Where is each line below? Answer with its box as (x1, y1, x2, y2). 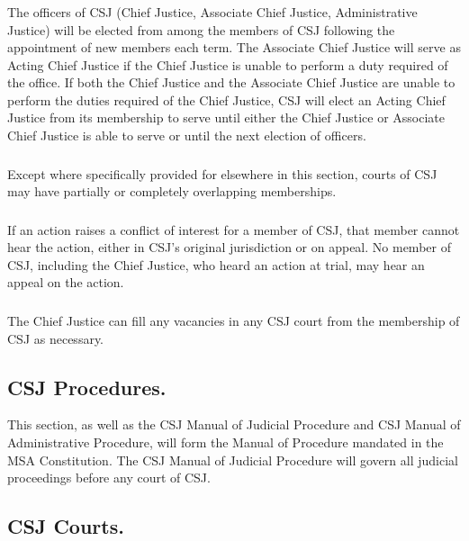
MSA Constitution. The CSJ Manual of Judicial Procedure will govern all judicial (7, 450, 458, 469)
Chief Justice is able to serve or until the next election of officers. (7, 126, 366, 145)
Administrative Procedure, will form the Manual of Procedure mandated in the (7, 432, 444, 451)
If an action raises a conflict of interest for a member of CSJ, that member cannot (7, 220, 460, 239)
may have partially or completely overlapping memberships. (7, 182, 337, 201)
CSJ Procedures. (7, 373, 167, 401)
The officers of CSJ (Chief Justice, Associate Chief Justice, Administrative (7, 2, 418, 21)
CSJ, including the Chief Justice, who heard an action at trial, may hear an (7, 255, 425, 274)
